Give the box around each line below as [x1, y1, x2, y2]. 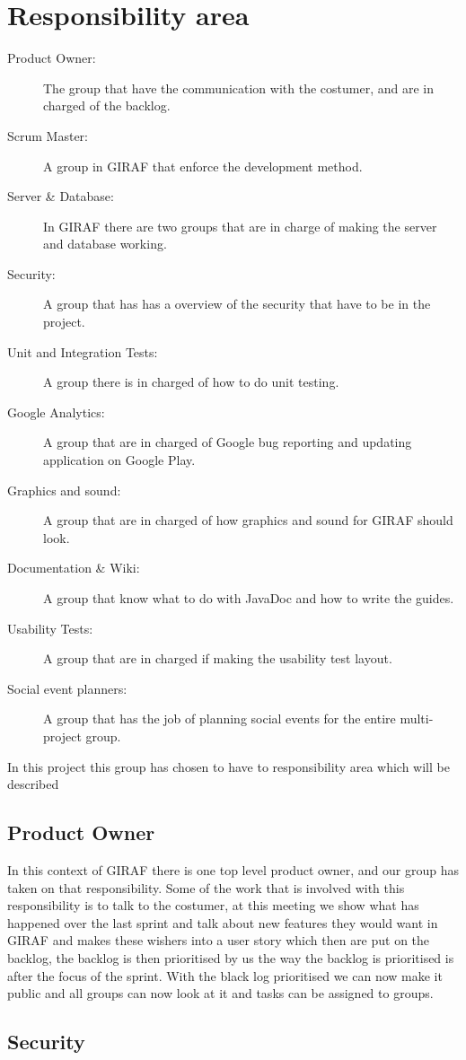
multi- [400, 709, 434, 728]
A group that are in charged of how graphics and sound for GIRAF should [43, 511, 453, 530]
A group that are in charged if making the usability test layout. [43, 649, 392, 668]
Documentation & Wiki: [7, 558, 140, 577]
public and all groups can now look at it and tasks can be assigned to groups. [7, 984, 434, 1003]
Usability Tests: [7, 618, 93, 637]
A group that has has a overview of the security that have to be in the [43, 294, 431, 313]
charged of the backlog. [43, 96, 171, 115]
